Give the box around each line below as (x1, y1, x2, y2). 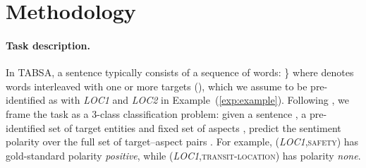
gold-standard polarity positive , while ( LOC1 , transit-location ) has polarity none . (6, 148, 361, 162)
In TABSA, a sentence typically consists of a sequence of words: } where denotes (6, 65, 354, 80)
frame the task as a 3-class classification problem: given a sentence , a (6, 106, 307, 121)
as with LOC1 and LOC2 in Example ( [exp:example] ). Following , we (49, 92, 349, 107)
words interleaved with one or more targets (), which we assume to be (6, 78, 307, 93)
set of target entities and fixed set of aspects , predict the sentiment (49, 120, 341, 135)
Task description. (6, 37, 90, 52)
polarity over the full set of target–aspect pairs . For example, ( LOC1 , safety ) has (6, 134, 359, 149)
